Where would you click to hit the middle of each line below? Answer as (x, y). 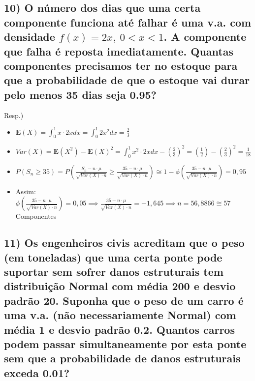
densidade (30, 37)
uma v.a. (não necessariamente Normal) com (120, 315)
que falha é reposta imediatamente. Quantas (119, 51)
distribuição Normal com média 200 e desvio (120, 286)
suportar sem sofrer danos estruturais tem (114, 272)
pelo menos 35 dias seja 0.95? (80, 94)
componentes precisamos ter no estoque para (121, 65)
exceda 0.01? (37, 372)
